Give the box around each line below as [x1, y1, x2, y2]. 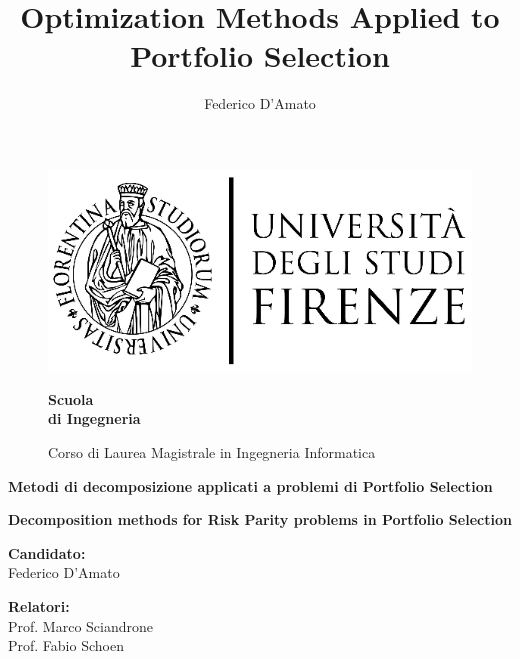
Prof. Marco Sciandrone [8, 615, 154, 636]
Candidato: [8, 542, 86, 563]
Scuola [48, 388, 94, 409]
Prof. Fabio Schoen [8, 635, 124, 656]
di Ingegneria [48, 408, 141, 429]
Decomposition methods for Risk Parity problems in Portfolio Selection [8, 509, 512, 530]
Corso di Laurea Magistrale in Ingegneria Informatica [48, 442, 376, 463]
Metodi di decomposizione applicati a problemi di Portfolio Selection [8, 475, 493, 496]
